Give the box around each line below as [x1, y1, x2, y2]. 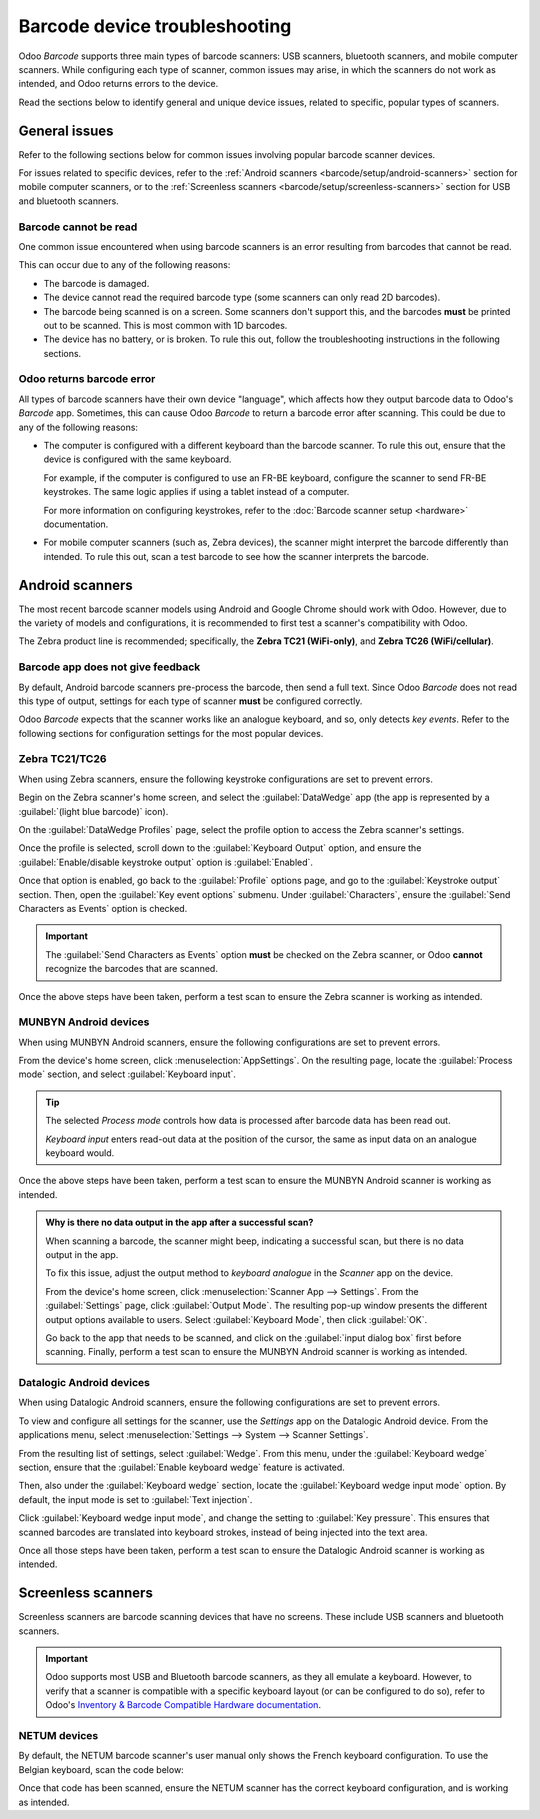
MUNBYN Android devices [18, 1015, 150, 1029]
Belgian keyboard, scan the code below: [18, 1763, 184, 1775]
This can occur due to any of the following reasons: [18, 259, 231, 271]
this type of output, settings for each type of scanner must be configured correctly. [18, 695, 363, 707]
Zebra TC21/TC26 [18, 752, 107, 766]
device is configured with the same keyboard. [43, 453, 232, 465]
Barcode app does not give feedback [18, 660, 201, 674]
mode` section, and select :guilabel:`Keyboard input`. [18, 1068, 237, 1080]
